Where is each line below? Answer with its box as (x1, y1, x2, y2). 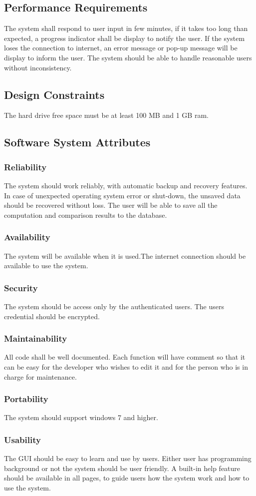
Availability (4, 231, 50, 243)
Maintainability (4, 332, 67, 345)
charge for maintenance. (4, 371, 77, 382)
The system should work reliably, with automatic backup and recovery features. (4, 180, 248, 190)
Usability (4, 433, 41, 446)
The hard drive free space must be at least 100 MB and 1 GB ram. (4, 110, 209, 120)
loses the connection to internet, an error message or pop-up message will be (4, 42, 238, 53)
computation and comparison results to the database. (4, 209, 167, 220)
